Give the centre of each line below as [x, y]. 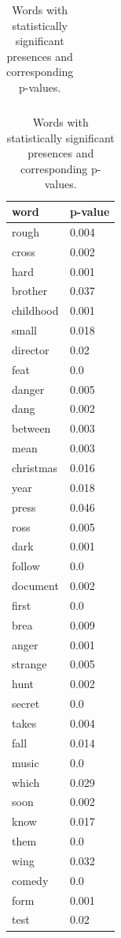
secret [26, 703]
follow [26, 566]
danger [28, 389]
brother [30, 291]
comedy [30, 880]
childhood [35, 310]
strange [29, 664]
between [31, 428]
